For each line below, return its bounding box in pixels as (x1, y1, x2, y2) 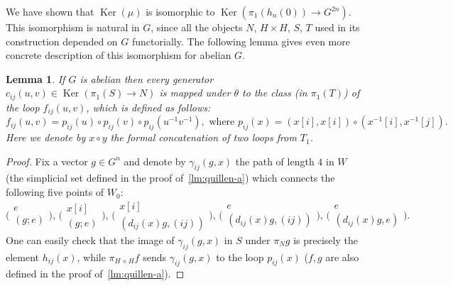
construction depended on (6, 33, 118, 48)
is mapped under (159, 85, 231, 100)
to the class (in (242, 85, 307, 100)
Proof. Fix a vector (6, 153, 88, 168)
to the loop (216, 249, 264, 264)
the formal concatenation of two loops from (110, 130, 297, 145)
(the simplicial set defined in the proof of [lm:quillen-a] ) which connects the (6, 170, 335, 185)
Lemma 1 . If (6, 71, 65, 86)
